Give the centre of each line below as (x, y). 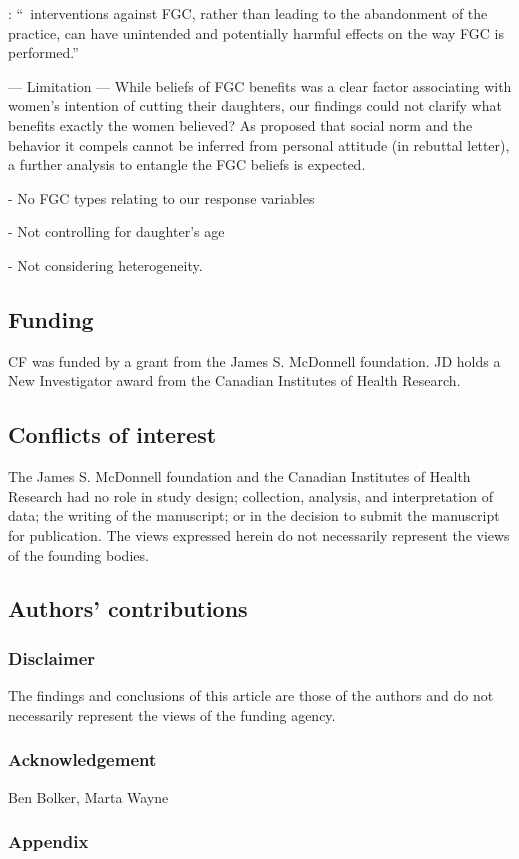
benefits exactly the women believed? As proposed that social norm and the (240, 124)
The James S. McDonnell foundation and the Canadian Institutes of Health (239, 476)
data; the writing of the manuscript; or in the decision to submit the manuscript (254, 515)
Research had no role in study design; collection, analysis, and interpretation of (250, 495)
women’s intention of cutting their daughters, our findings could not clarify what (255, 105)
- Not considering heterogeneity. (105, 264)
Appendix (48, 841)
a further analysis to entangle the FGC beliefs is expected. (187, 164)
